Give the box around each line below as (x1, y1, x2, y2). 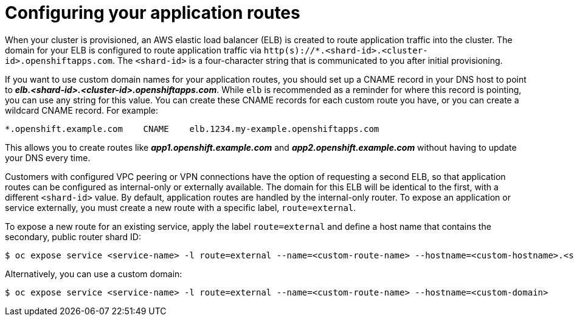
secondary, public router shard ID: (5, 231, 141, 242)
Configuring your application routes (5, 2, 300, 23)
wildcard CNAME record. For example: (5, 105, 159, 116)
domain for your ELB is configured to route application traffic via (5, 44, 261, 55)
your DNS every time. (5, 152, 91, 163)
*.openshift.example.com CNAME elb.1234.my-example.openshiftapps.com (5, 123, 379, 134)
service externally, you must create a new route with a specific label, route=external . (5, 202, 356, 213)
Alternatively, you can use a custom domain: (5, 268, 182, 279)
